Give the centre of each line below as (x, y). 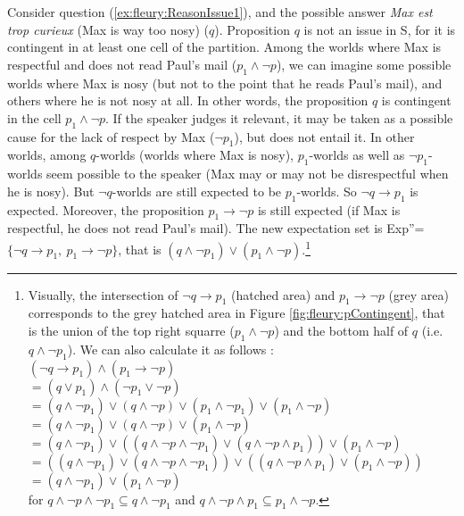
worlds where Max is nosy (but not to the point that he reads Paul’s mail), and (225, 83)
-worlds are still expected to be (197, 191)
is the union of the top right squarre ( (131, 330)
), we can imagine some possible (364, 64)
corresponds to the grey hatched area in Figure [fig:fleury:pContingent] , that (236, 313)
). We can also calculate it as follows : (170, 349)
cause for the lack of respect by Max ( (111, 136)
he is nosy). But (51, 191)
